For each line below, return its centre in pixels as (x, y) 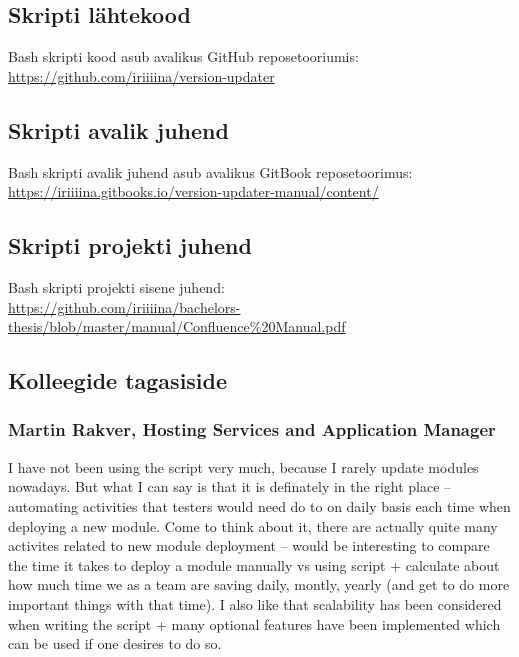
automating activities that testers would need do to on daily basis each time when (259, 505)
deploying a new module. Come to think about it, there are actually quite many (253, 525)
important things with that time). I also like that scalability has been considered (255, 603)
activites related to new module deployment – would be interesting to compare (249, 545)
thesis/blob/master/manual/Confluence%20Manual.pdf (177, 326)
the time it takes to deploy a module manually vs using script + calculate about (254, 564)
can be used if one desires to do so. (115, 643)
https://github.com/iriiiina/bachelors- (124, 306)
